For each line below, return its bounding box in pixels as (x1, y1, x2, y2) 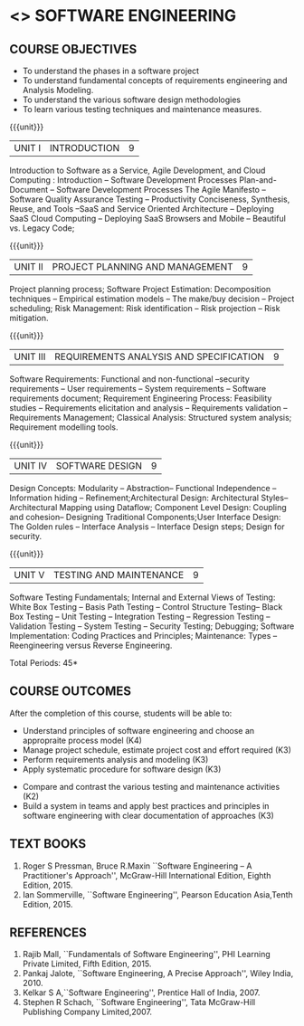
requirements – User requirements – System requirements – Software (9, 384, 267, 394)
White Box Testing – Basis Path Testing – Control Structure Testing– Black (9, 602, 283, 612)
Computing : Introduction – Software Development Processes (9, 175, 238, 185)
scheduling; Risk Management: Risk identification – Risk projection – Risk (9, 303, 280, 313)
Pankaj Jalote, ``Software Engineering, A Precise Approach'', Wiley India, (22, 968, 294, 979)
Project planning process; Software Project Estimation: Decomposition (9, 284, 271, 294)
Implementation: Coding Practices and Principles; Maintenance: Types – (9, 631, 278, 641)
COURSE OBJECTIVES (9, 42, 138, 57)
